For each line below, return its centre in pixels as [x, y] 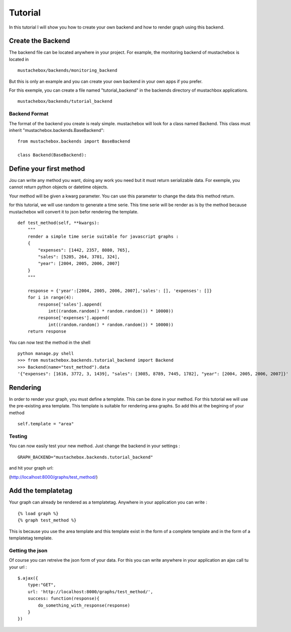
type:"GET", [42, 585]
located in [19, 59]
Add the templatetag [41, 491]
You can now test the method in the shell [50, 342]
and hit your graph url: [31, 468]
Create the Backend [40, 41]
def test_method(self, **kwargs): [58, 223]
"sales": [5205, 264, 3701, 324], [79, 257]
